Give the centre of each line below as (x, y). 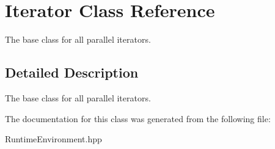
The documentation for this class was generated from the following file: (138, 118)
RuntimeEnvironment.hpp (53, 139)
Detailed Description (72, 72)
